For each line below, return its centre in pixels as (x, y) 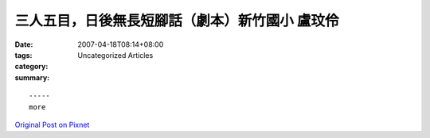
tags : (23, 55)
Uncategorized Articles (115, 55)
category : (31, 67)
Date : (24, 44)
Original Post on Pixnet (52, 125)
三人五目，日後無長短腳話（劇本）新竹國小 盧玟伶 (177, 21)
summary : (32, 77)
